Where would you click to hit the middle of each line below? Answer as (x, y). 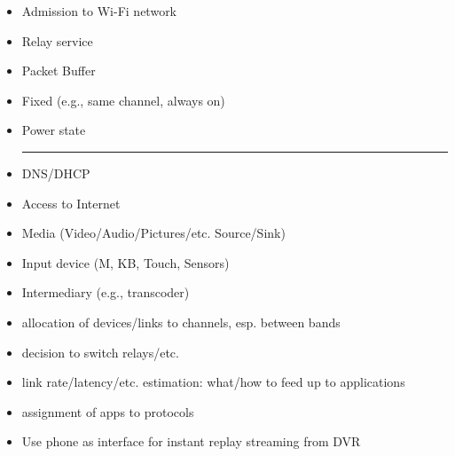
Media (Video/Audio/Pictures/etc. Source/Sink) (153, 233)
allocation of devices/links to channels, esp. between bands (181, 322)
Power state (54, 130)
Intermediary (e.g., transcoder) (106, 292)
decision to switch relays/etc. (100, 352)
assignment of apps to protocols (108, 411)
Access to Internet (71, 203)
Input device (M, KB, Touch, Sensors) (126, 262)
